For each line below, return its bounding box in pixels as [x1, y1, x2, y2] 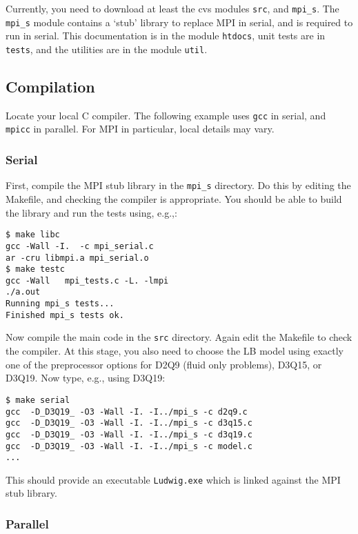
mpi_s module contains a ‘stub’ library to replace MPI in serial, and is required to [6, 14, 353, 29]
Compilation [6, 76, 95, 97]
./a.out [6, 287, 41, 297]
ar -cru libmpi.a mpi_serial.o [6, 253, 149, 263]
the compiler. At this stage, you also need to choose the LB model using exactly [6, 344, 344, 358]
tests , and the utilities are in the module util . [6, 41, 208, 56]
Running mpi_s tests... [6, 299, 115, 309]
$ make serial [6, 395, 70, 405]
